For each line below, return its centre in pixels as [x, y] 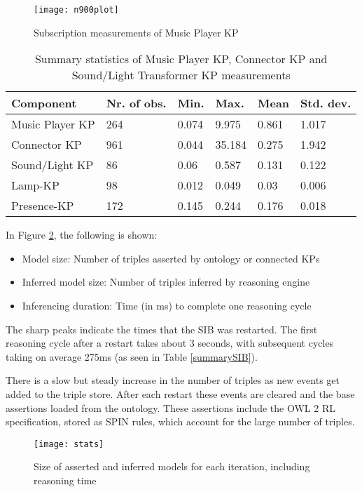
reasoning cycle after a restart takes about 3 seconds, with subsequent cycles [170, 343]
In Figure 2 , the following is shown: [82, 235]
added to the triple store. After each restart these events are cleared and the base [180, 394]
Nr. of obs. [136, 103]
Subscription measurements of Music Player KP [136, 32]
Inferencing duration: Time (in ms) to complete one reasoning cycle [167, 306]
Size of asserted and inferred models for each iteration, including [172, 466]
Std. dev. [326, 103]
